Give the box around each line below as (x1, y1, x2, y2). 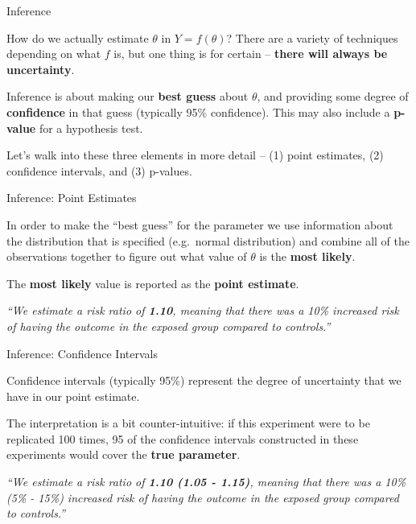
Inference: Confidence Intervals (6, 345, 158, 361)
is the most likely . (259, 248, 356, 265)
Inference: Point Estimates (6, 189, 137, 206)
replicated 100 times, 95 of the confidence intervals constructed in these (6, 430, 359, 447)
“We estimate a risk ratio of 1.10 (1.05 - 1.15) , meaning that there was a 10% (6, 473, 406, 490)
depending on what (6, 45, 101, 62)
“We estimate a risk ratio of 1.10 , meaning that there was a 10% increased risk (6, 302, 399, 319)
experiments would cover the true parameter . (6, 446, 241, 463)
